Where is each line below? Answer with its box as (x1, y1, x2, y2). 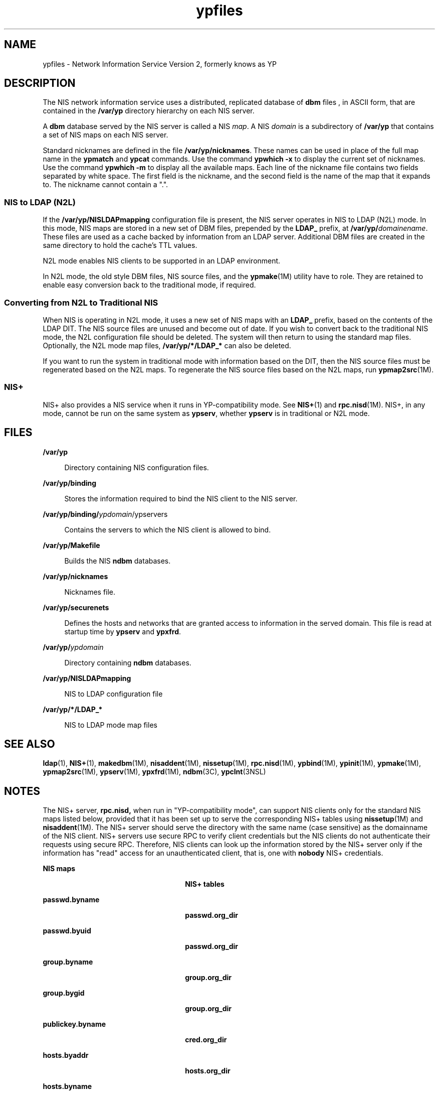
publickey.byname (43, 1020, 106, 1029)
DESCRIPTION (4, 77, 76, 90)
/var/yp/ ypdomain (43, 642, 104, 651)
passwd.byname (43, 895, 100, 904)
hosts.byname (43, 1082, 92, 1091)
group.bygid (43, 989, 85, 998)
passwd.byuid (43, 926, 91, 935)
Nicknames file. (64, 587, 116, 596)
